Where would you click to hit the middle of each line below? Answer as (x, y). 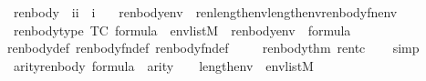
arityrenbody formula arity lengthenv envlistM (163, 65)
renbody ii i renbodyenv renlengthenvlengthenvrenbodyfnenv (205, 12)
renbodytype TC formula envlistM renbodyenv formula (182, 30)
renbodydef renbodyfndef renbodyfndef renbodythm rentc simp (213, 48)
